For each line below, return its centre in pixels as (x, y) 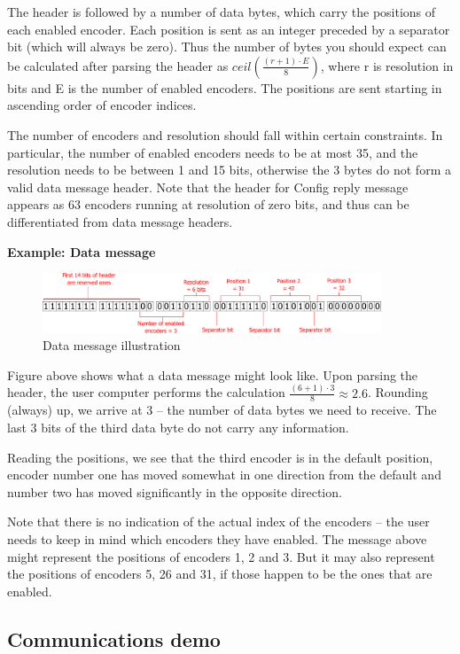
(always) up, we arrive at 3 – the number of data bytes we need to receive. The (222, 410)
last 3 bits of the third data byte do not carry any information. (178, 428)
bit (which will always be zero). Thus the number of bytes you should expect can (227, 47)
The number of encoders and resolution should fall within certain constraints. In (225, 134)
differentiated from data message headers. (120, 221)
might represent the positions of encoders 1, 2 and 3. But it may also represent (221, 556)
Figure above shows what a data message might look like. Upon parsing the (213, 374)
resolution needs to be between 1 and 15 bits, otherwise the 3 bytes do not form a (229, 170)
